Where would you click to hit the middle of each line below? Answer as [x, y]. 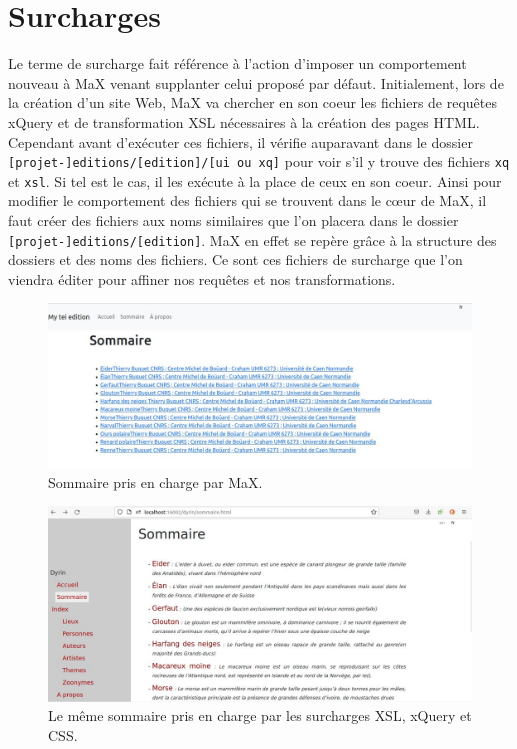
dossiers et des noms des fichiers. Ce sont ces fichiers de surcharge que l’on [235, 259]
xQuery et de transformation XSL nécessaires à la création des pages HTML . [244, 121]
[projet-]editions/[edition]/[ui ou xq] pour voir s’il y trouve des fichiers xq [259, 161]
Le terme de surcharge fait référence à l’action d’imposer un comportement [237, 63]
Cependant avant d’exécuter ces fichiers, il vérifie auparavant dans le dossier [240, 141]
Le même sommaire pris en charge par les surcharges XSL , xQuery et [260, 715]
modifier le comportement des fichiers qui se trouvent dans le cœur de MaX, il [247, 200]
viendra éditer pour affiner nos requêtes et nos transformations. [202, 278]
